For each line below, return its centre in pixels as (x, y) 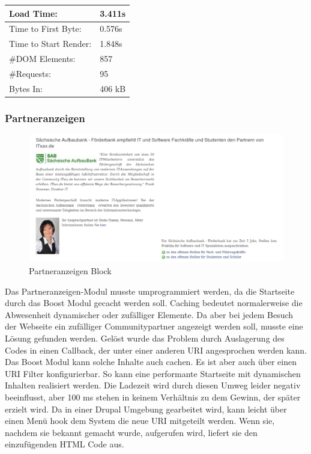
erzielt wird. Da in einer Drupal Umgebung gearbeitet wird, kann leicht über (146, 409)
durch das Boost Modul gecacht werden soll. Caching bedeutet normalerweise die (154, 303)
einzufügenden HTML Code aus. (65, 444)
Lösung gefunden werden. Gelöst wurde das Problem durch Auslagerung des (145, 338)
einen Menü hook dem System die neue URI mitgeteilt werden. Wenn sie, (140, 421)
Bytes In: (26, 88)
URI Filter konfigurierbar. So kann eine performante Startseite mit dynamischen (153, 373)
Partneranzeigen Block (70, 271)
